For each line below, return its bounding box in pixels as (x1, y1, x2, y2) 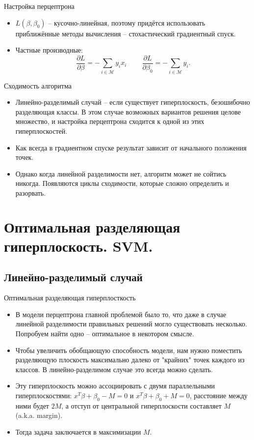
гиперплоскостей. (15, 125, 68, 136)
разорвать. (15, 187, 46, 198)
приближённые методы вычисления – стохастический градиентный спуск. (15, 28, 236, 38)
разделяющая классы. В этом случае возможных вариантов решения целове (15, 106, 241, 117)
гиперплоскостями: (15, 390, 72, 401)
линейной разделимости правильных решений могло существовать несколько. (15, 319, 247, 329)
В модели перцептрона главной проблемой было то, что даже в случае (15, 309, 227, 319)
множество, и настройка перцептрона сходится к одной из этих (15, 116, 204, 126)
